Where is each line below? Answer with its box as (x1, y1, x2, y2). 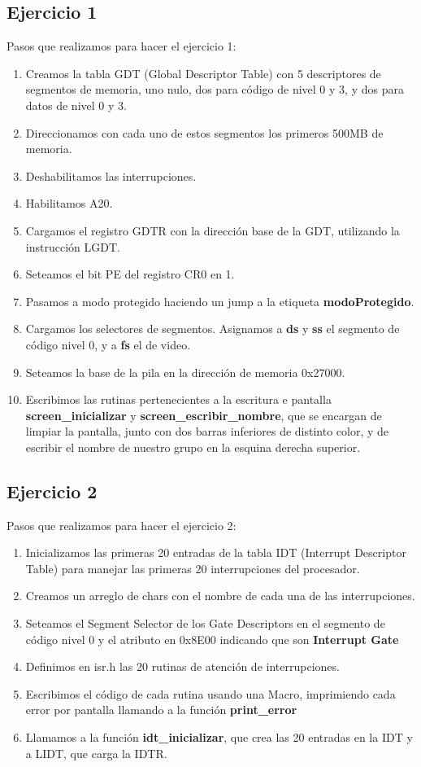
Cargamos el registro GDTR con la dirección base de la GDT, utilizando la (25, 221, 400, 239)
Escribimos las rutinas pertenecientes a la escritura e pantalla (25, 391, 332, 408)
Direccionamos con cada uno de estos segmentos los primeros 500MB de (25, 124, 384, 141)
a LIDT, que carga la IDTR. (25, 744, 167, 761)
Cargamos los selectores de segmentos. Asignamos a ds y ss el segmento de (25, 320, 400, 337)
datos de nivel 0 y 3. (25, 96, 127, 113)
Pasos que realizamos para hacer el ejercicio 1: (7, 37, 237, 55)
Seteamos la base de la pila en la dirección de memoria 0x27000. (25, 363, 345, 380)
